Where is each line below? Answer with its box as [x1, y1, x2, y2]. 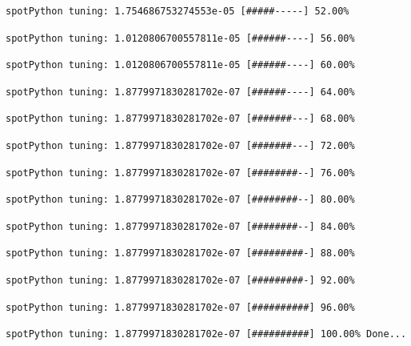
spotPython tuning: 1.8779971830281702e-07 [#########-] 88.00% [6, 247, 355, 259]
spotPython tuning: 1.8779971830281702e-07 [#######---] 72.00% [6, 139, 355, 151]
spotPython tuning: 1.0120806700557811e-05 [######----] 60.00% [6, 59, 355, 71]
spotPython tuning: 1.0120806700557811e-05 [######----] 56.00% [6, 32, 355, 44]
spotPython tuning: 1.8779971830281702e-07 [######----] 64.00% [6, 86, 355, 98]
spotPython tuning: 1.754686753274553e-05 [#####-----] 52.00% [6, 6, 349, 17]
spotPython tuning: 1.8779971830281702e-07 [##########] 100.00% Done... [6, 328, 407, 340]
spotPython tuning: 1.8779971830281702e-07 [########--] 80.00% [6, 194, 355, 206]
